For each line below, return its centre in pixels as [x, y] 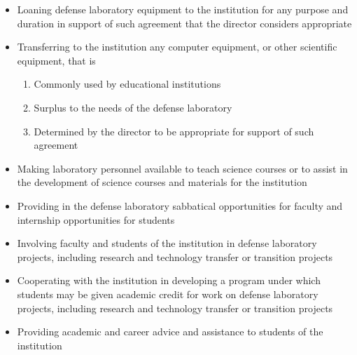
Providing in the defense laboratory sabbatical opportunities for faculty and [180, 205]
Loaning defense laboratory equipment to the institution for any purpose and [183, 9]
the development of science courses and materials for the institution [162, 182]
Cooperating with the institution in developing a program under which [169, 280]
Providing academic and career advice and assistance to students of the [170, 331]
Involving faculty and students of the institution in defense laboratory [167, 243]
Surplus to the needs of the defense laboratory [133, 107]
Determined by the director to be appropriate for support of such [174, 131]
